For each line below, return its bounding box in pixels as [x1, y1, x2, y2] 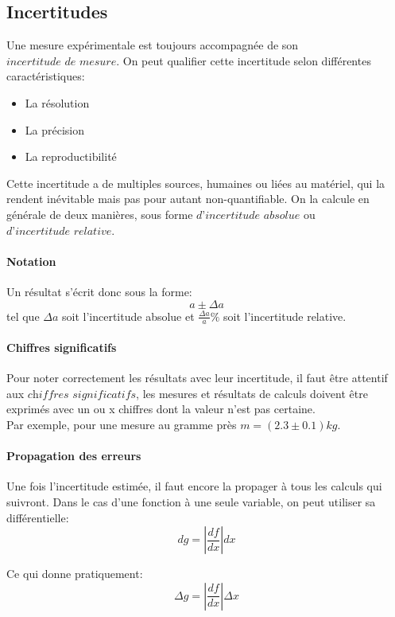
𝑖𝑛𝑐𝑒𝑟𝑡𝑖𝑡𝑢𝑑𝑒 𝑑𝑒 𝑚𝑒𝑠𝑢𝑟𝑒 [6, 56, 117, 68]
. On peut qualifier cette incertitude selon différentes [116, 52, 371, 68]
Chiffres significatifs [6, 338, 117, 355]
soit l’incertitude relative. [223, 307, 347, 324]
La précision [25, 121, 84, 138]
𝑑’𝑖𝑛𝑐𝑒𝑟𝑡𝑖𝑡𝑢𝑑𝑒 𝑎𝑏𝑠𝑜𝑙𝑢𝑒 [196, 209, 300, 221]
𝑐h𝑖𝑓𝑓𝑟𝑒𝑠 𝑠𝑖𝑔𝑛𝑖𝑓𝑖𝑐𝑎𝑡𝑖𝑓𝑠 [27, 389, 137, 400]
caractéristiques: [6, 68, 85, 84]
